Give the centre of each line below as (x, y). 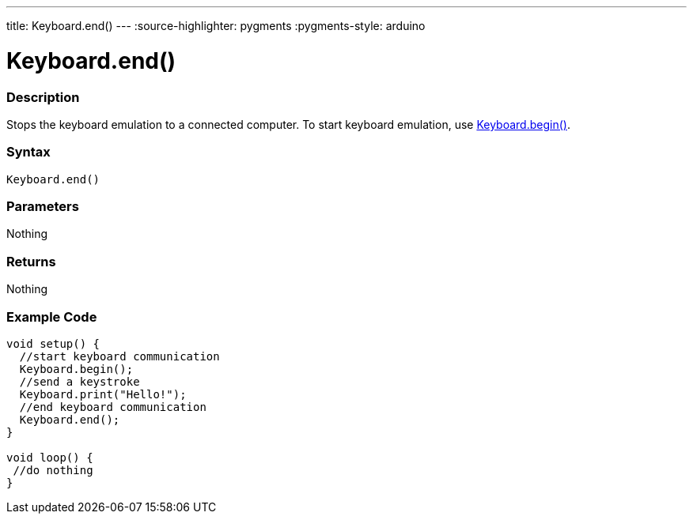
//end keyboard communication (113, 407)
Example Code (52, 317)
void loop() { (50, 457)
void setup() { (53, 343)
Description (43, 97)
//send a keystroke (80, 381)
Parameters (43, 206)
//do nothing (53, 470)
